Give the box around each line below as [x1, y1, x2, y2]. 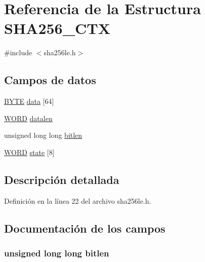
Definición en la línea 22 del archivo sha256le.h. [4, 195, 151, 206]
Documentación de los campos [4, 220, 166, 236]
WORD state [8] [4, 146, 55, 157]
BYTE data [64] [4, 96, 54, 106]
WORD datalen [4, 113, 53, 123]
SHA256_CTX [4, 18, 111, 39]
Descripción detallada [4, 171, 119, 187]
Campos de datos [4, 72, 96, 88]
